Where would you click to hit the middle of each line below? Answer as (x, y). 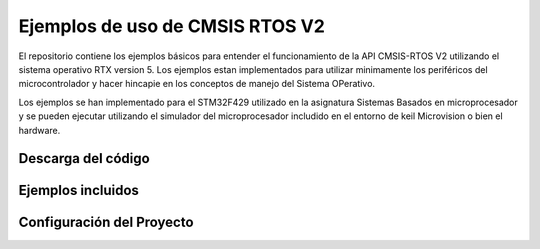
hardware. (39, 130)
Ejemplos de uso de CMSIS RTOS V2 (171, 26)
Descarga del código (84, 158)
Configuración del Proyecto (106, 222)
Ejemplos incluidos (79, 190)
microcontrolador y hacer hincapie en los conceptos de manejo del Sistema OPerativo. (196, 84)
